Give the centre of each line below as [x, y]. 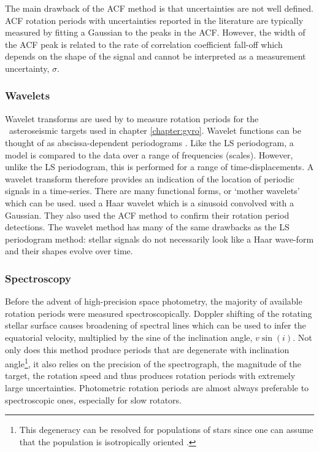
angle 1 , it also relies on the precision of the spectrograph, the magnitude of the [153, 363]
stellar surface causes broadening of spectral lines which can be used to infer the [156, 325]
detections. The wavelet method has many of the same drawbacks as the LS [147, 227]
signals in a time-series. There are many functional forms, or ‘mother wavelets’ [152, 191]
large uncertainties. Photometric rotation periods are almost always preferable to [157, 387]
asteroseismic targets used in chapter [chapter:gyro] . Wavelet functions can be [155, 131]
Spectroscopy [38, 278]
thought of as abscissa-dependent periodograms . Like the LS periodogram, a [149, 142]
